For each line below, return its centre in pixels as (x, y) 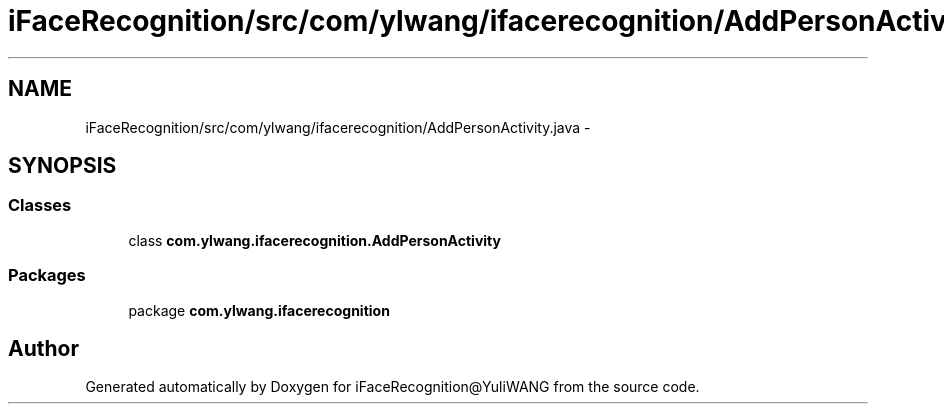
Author (43, 348)
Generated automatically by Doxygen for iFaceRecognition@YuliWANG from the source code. (392, 387)
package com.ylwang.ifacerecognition (259, 310)
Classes (40, 205)
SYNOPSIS (62, 166)
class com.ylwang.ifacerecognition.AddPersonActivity (314, 240)
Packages (47, 275)
